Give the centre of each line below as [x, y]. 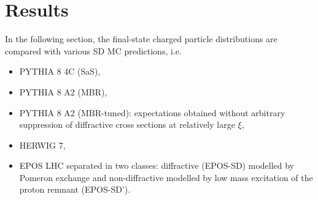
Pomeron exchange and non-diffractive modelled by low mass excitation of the [166, 177]
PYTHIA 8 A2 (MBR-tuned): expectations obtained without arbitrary [152, 112]
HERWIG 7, [42, 145]
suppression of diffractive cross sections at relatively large [127, 124]
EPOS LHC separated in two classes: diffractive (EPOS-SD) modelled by [157, 165]
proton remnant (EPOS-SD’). [75, 189]
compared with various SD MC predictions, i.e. [93, 50]
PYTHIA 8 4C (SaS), [60, 71]
